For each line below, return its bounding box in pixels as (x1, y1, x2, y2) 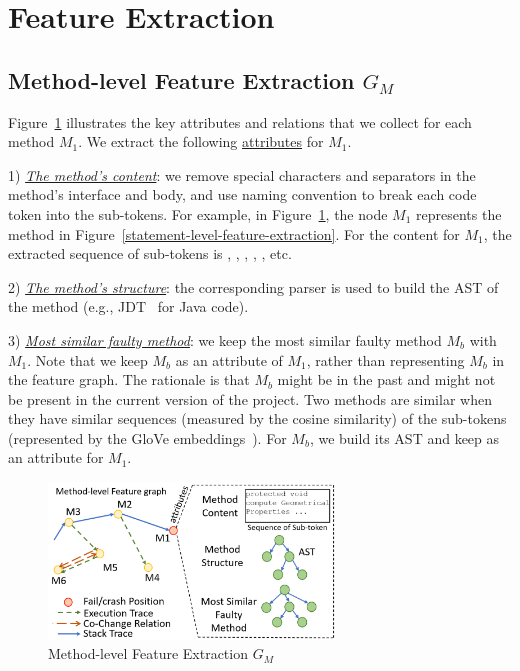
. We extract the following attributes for (78, 131, 324, 152)
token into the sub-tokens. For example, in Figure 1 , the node (8, 203, 388, 224)
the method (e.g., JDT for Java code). (8, 296, 249, 317)
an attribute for (8, 447, 104, 468)
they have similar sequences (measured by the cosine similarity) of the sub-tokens (8, 408, 507, 429)
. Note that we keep (27, 349, 148, 370)
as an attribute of (175, 349, 283, 370)
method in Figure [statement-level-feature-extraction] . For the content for (8, 223, 460, 244)
